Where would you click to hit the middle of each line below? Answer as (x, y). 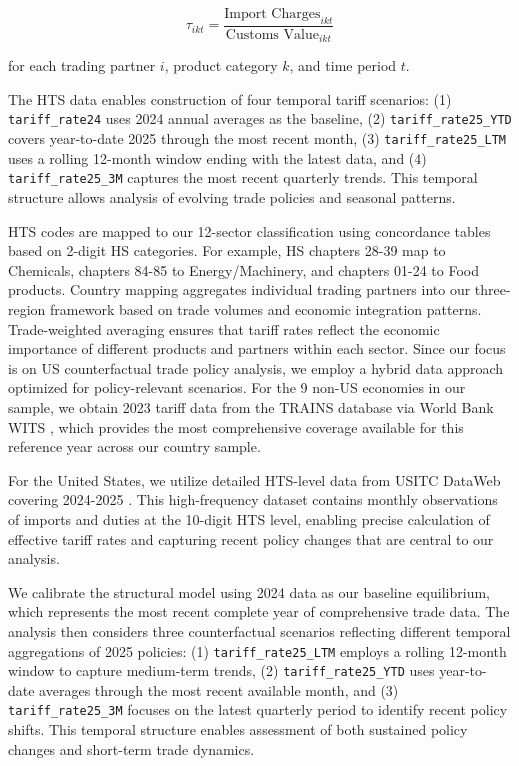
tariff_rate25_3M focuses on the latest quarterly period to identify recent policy (258, 709)
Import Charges (272, 14)
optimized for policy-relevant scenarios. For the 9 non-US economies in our (237, 387)
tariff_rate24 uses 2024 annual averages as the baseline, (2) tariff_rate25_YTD (260, 118)
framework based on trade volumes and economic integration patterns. (266, 309)
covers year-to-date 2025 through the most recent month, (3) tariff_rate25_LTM (257, 138)
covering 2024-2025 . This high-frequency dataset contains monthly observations (253, 499)
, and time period (343, 65)
